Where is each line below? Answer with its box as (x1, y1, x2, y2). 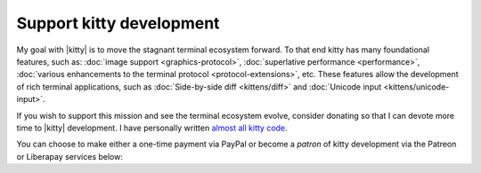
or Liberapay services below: (16, 151, 124, 161)
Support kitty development (16, 13, 220, 33)
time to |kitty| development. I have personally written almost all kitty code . (16, 122, 289, 133)
